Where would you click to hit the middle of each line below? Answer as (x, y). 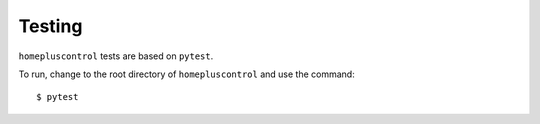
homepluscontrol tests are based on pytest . (116, 56)
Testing (50, 26)
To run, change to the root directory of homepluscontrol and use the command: (186, 74)
